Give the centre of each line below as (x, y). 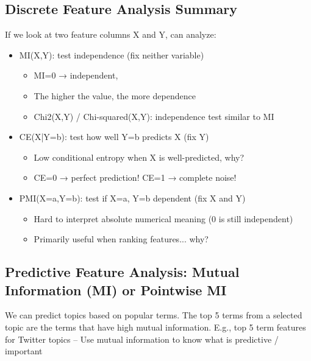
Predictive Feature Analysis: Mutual (122, 272)
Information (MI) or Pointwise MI (116, 289)
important (24, 351)
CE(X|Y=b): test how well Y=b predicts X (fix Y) (114, 137)
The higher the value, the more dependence (115, 95)
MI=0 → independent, (76, 75)
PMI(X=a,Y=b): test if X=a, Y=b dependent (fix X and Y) (132, 198)
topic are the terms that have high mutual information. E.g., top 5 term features (155, 327)
